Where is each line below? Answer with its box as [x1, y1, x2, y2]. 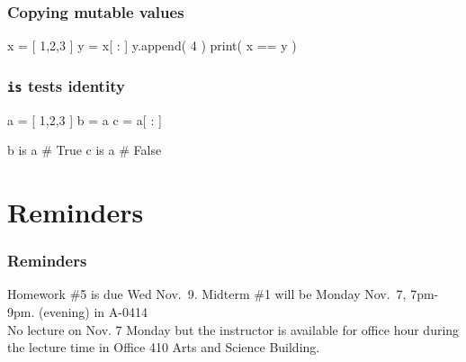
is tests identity [7, 74, 125, 96]
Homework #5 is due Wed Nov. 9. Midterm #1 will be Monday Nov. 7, [7, 285, 407, 303]
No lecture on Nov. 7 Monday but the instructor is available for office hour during [7, 320, 460, 339]
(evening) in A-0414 [38, 302, 148, 321]
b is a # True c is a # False [7, 140, 162, 159]
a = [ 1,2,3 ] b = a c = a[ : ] [7, 110, 162, 129]
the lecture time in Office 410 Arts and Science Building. [7, 338, 320, 357]
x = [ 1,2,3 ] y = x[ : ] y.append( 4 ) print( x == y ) [7, 36, 297, 55]
